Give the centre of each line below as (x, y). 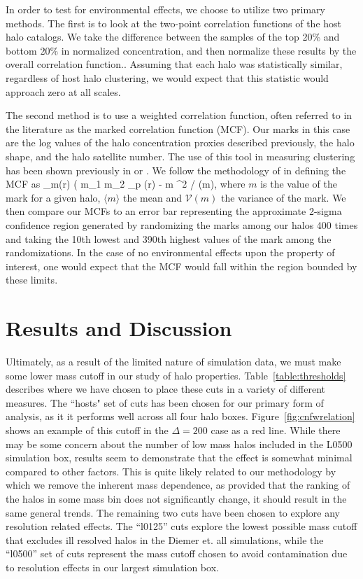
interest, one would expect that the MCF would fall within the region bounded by (181, 266)
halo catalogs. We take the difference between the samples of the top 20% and (173, 37)
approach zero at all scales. (63, 91)
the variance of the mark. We (284, 197)
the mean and (152, 197)
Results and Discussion (119, 328)
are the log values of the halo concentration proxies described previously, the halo (180, 142)
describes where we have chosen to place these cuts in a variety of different (166, 389)
